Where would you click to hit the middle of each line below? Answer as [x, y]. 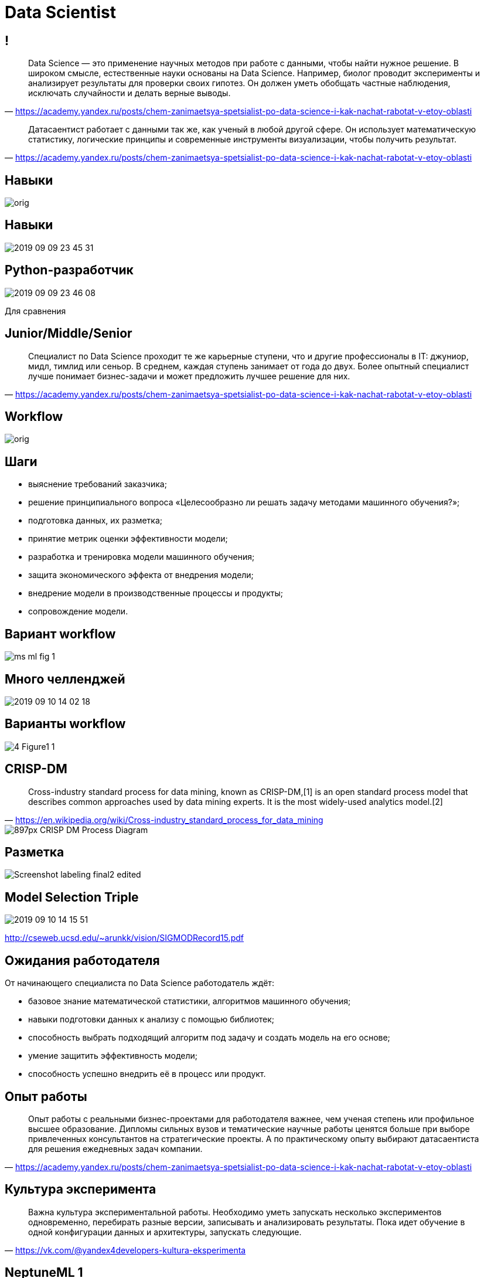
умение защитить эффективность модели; [113, 1056]
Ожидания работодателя [82, 960]
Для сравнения [35, 311]
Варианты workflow [65, 724]
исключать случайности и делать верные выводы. [129, 93]
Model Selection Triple [72, 897]
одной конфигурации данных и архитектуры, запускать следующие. [165, 1232]
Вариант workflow [60, 634]
